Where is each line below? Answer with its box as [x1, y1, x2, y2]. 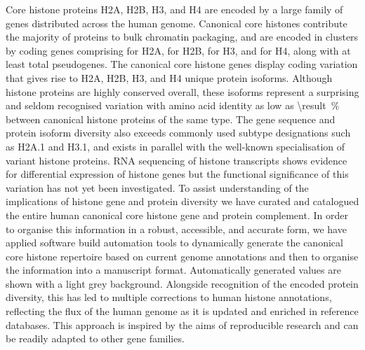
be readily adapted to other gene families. [6, 331, 185, 346]
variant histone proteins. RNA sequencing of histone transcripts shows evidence [6, 153, 347, 167]
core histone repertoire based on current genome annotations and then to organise [6, 248, 359, 263]
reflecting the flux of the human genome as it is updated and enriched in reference [6, 304, 359, 318]
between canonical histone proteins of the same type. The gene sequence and [6, 111, 336, 126]
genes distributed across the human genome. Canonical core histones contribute [6, 15, 347, 30]
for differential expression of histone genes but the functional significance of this [6, 167, 349, 181]
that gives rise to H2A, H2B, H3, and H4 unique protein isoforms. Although [6, 70, 333, 85]
